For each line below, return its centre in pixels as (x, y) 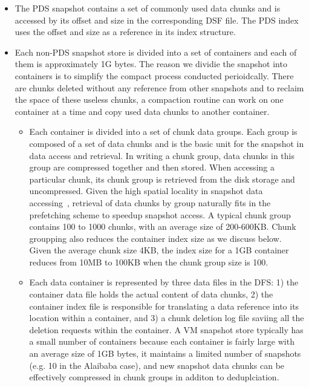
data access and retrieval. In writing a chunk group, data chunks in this (162, 155)
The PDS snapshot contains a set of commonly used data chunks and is (148, 8)
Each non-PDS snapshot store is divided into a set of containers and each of (156, 52)
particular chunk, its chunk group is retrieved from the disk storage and (162, 179)
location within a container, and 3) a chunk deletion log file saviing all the (167, 318)
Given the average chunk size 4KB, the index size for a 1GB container (159, 250)
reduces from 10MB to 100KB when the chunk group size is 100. (149, 262)
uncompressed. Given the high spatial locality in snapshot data (146, 191)
